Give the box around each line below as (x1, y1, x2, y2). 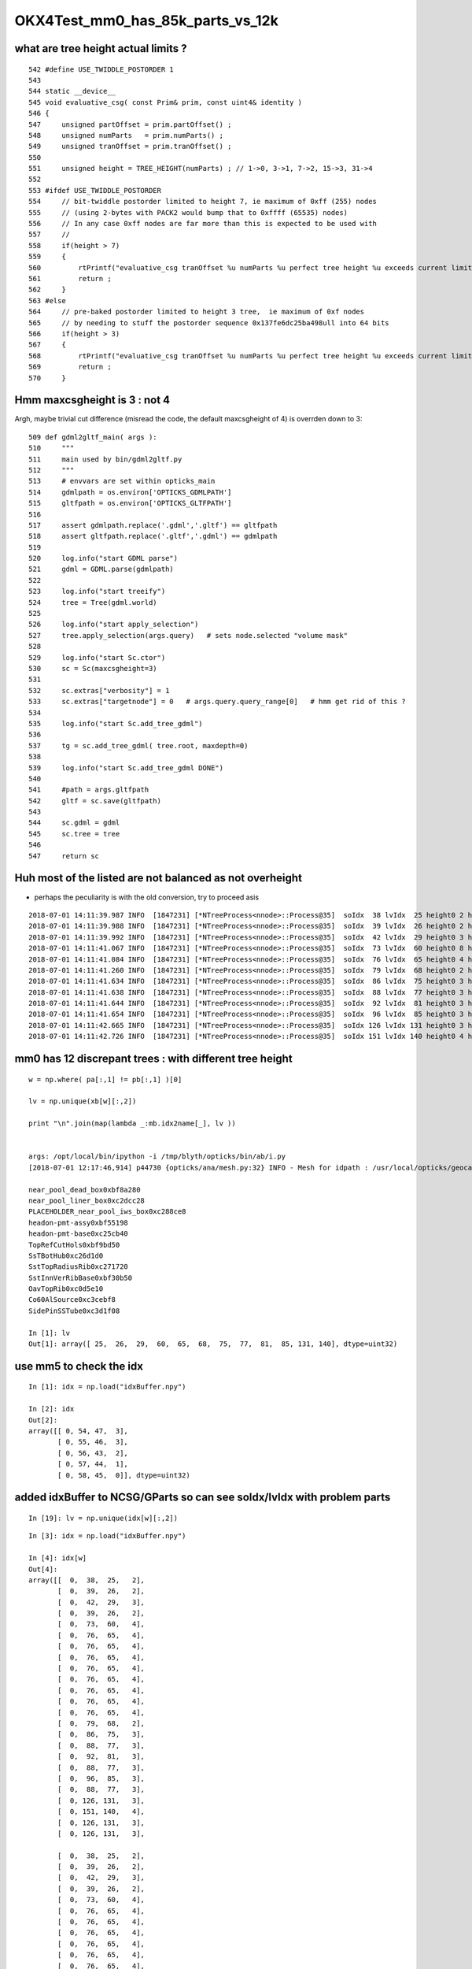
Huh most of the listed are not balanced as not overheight (14, 871, 303, 885)
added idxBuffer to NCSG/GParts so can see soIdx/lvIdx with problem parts (14, 1491, 391, 1504)
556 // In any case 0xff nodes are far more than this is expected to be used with (28, 219, 378, 228)
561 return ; (28, 274, 112, 283)
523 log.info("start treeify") (28, 587, 166, 596)
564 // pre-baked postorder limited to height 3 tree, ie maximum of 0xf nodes (28, 307, 365, 317)
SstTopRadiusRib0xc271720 (28, 1263, 129, 1271)
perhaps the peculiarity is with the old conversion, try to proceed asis (34, 892, 260, 902)
